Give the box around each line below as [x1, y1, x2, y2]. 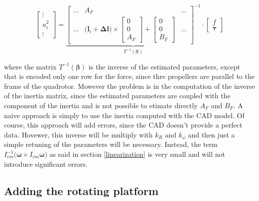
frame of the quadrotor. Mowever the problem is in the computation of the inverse [4, 80, 255, 91]
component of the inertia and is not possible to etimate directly [4, 100, 198, 111]
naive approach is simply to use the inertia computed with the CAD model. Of [4, 110, 245, 120]
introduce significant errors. [4, 158, 88, 169]
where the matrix [4, 61, 57, 71]
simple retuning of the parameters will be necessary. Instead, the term [4, 139, 218, 149]
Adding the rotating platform [4, 183, 159, 198]
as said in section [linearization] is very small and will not [49, 149, 225, 159]
